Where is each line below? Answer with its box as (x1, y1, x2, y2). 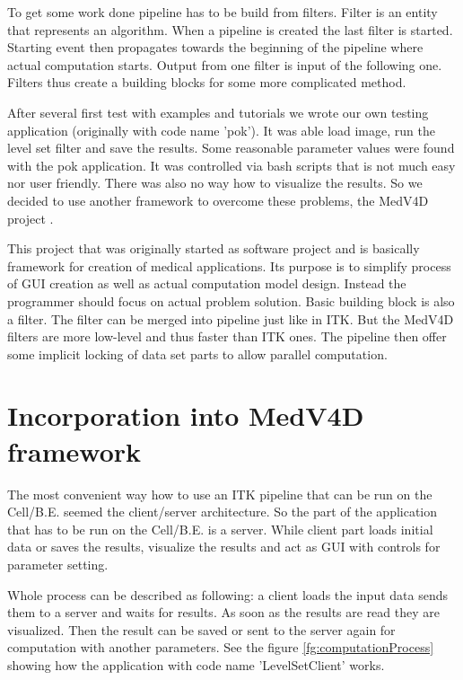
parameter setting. (7, 554, 109, 573)
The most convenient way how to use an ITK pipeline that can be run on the (7, 484, 432, 503)
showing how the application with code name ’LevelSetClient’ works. (7, 655, 385, 674)
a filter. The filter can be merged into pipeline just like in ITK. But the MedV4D (7, 309, 454, 328)
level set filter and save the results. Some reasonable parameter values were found (7, 138, 455, 157)
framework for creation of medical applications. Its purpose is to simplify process (7, 256, 451, 275)
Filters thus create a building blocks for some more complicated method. (7, 73, 406, 92)
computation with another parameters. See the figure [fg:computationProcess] (7, 638, 434, 657)
